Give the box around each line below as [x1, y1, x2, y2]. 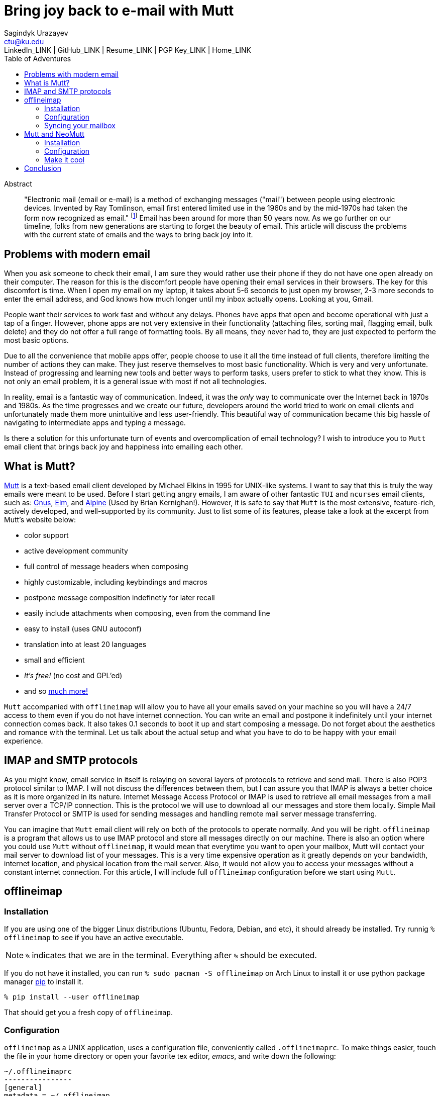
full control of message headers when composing [24, 562, 188, 571]
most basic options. [4, 336, 69, 345]
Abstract [4, 179, 32, 188]
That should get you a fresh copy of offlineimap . [4, 1008, 173, 1017]
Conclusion [24, 163, 62, 172]
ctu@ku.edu [4, 37, 44, 46]
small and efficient [24, 656, 85, 665]
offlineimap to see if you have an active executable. [4, 933, 184, 942]
